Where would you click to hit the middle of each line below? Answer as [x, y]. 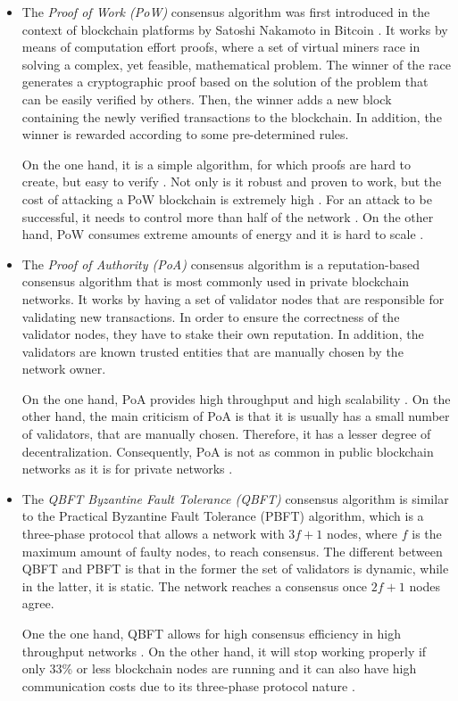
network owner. [64, 369]
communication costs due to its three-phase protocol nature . [188, 685]
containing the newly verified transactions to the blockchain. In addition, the [232, 116]
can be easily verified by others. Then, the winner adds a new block [207, 99]
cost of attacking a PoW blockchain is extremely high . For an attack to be [227, 198]
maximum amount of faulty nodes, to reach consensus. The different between [232, 551]
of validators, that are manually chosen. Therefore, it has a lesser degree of [226, 434]
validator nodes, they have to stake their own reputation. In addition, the [223, 334]
